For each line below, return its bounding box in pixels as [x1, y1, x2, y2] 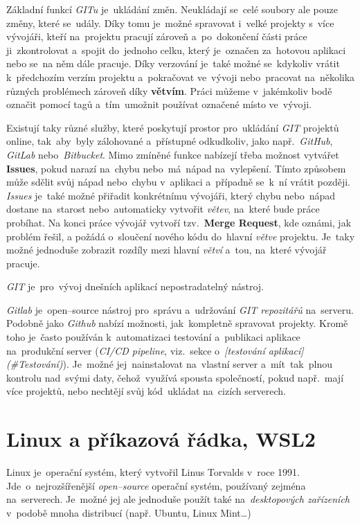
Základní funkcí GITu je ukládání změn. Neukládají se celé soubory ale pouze [6, 2, 339, 16]
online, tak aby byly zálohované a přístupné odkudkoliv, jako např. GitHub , [6, 134, 333, 148]
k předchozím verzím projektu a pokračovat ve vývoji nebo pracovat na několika [6, 69, 355, 84]
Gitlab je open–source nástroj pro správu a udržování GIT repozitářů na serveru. [6, 302, 354, 317]
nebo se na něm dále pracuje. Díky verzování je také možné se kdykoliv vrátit [6, 56, 340, 71]
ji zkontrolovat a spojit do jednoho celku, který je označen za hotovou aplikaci [6, 42, 346, 57]
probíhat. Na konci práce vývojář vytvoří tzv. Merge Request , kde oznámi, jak [6, 215, 352, 229]
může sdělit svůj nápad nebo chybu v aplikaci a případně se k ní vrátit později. [6, 175, 350, 189]
